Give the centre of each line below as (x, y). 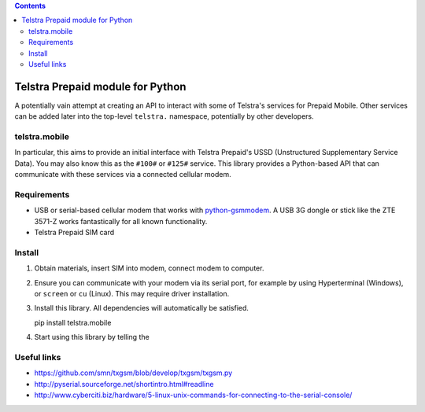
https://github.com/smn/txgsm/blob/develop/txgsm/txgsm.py (133, 373)
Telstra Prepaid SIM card (74, 233)
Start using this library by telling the (92, 337)
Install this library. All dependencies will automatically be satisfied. (142, 308)
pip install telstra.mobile (73, 322)
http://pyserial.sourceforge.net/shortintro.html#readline (124, 384)
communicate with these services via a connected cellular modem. (123, 175)
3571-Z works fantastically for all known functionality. (121, 221)
